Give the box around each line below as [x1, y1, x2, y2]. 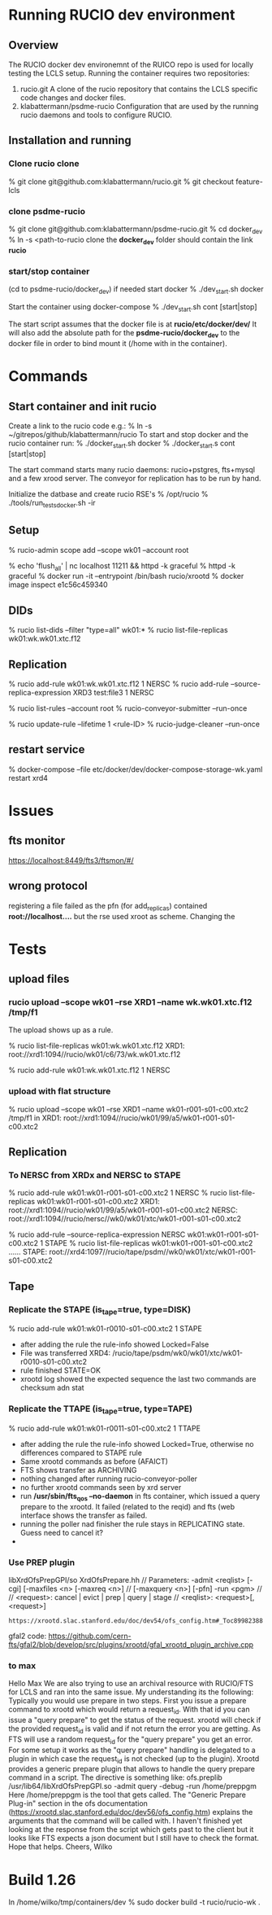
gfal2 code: [8, 1631, 47, 1641]
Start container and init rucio [8, 399, 157, 413]
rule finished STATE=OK [19, 1365, 101, 1375]
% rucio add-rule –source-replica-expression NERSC [8, 1229, 186, 1239]
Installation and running [8, 134, 132, 147]
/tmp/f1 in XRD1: [8, 1113, 63, 1123]
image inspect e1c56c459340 [8, 580, 108, 589]
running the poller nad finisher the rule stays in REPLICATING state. [19, 1518, 245, 1528]
